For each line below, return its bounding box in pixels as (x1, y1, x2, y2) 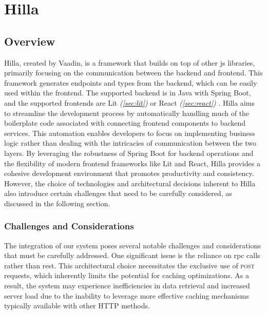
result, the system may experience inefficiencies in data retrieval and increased (4, 280, 250, 291)
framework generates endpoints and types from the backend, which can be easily (4, 77, 257, 88)
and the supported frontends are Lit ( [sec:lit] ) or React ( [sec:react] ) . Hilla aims (4, 97, 255, 108)
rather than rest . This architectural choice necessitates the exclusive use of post (4, 260, 255, 270)
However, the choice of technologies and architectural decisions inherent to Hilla (4, 178, 256, 188)
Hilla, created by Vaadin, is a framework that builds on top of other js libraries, (4, 57, 255, 68)
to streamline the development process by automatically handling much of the (4, 107, 250, 118)
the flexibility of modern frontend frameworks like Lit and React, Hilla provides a (4, 158, 260, 168)
